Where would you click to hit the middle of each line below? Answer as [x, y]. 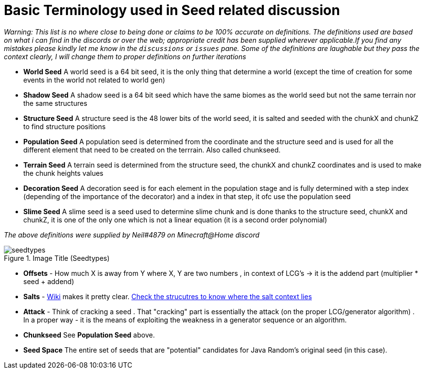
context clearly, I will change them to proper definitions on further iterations [125, 56]
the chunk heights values [63, 173]
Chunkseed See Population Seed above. [89, 335]
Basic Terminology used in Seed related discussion [172, 10]
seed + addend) [49, 281]
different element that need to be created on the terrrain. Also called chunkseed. [152, 150]
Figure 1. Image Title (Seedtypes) [57, 258]
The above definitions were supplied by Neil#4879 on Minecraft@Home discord [132, 235]
